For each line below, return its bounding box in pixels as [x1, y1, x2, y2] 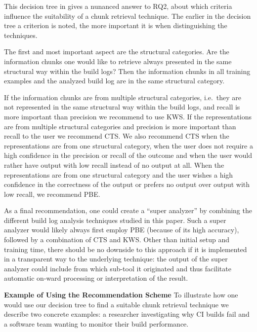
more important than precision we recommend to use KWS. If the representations [4, 111, 252, 121]
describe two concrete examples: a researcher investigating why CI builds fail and [4, 309, 250, 319]
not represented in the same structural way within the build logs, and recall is [4, 102, 240, 112]
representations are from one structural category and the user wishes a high [4, 169, 233, 180]
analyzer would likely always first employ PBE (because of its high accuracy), [4, 224, 239, 235]
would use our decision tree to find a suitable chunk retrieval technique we [4, 299, 229, 309]
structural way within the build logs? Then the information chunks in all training [4, 66, 251, 76]
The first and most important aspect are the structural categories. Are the [4, 46, 229, 57]
